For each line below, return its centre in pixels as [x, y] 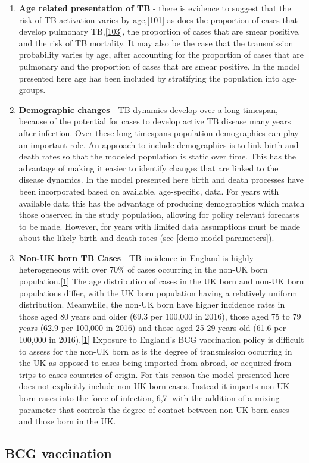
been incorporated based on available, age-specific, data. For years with [149, 191]
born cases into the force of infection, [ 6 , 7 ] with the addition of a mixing [149, 398]
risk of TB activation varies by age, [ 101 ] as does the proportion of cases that [158, 19]
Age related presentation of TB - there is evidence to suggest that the [155, 8]
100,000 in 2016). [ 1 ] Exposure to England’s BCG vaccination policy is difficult [161, 340]
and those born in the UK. [67, 421]
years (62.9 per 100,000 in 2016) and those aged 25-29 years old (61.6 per [152, 328]
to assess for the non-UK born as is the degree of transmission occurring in [155, 351]
